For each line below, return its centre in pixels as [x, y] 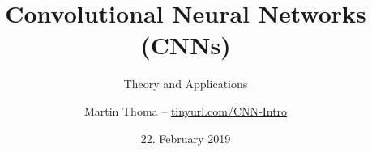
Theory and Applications [186, 84]
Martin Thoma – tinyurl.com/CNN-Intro [186, 110]
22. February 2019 [186, 138]
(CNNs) [186, 45]
